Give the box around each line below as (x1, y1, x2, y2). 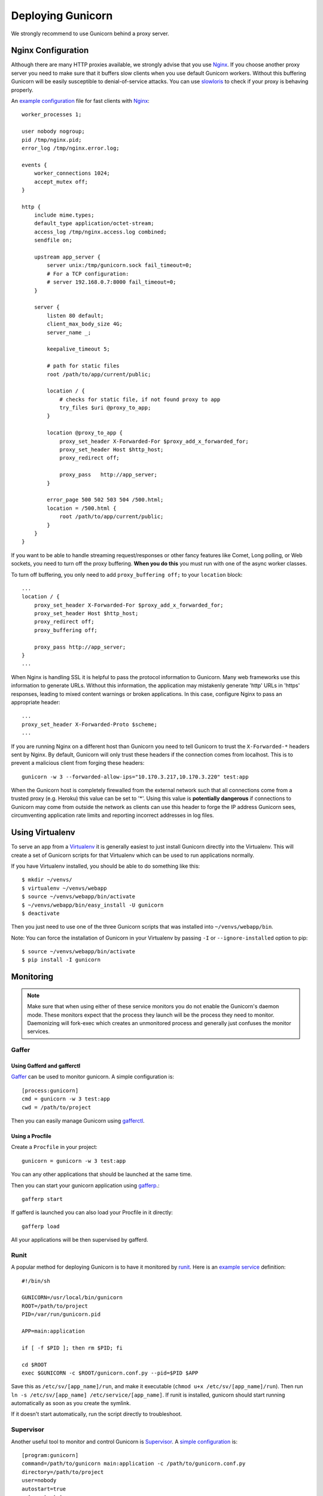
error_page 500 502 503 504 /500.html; (47, 497, 164, 503)
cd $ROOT (22, 1361, 47, 1368)
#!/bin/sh (22, 1278, 50, 1284)
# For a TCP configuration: (47, 270, 129, 277)
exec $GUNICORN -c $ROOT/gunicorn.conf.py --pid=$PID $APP (22, 1369, 199, 1376)
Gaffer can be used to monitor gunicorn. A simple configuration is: (11, 1073, 175, 1080)
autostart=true (22, 1485, 66, 1492)
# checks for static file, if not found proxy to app (59, 396, 221, 403)
